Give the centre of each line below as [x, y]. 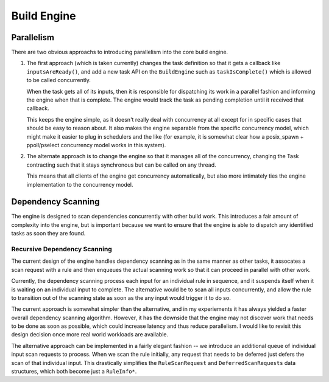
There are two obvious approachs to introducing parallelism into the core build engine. [120, 52]
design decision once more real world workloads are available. [90, 335]
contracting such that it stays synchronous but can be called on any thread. [121, 165]
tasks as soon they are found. [48, 234]
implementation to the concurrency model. [80, 184]
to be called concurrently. [59, 80]
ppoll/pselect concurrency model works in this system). [96, 145]
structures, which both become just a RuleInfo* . [74, 372]
